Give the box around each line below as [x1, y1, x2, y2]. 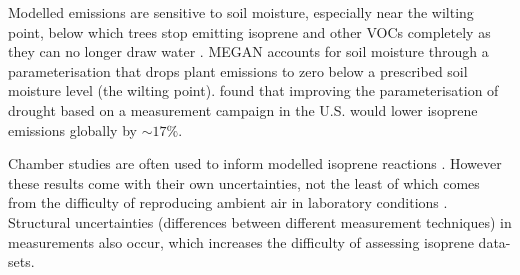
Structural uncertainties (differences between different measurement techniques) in [8, 211, 512, 232]
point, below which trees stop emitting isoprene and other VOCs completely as [8, 21, 491, 42]
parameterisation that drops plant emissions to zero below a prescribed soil [8, 60, 468, 81]
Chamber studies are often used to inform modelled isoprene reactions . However [8, 153, 502, 174]
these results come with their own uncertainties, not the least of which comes [8, 172, 480, 193]
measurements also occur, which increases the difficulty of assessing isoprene [8, 231, 474, 252]
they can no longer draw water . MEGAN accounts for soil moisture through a [8, 41, 489, 62]
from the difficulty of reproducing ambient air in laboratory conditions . [8, 192, 448, 213]
